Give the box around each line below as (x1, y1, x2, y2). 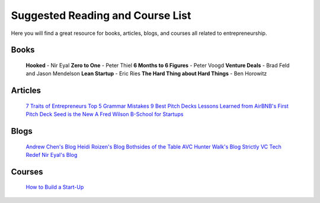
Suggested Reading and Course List (11, 9, 191, 22)
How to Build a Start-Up (25, 183, 84, 191)
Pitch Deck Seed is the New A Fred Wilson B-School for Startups (25, 111, 184, 118)
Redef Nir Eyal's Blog (25, 151, 78, 158)
